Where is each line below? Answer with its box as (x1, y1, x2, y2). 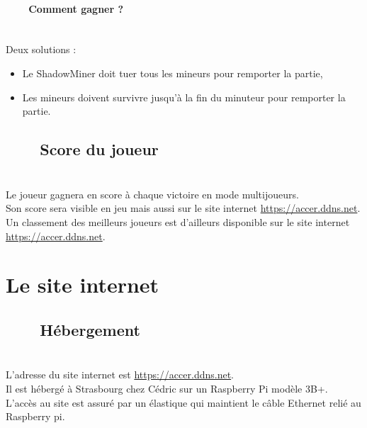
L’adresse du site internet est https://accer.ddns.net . (6, 367, 235, 382)
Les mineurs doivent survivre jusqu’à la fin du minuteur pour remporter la (22, 89, 346, 104)
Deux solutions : (6, 42, 77, 57)
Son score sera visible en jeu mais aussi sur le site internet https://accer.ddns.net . (6, 201, 361, 215)
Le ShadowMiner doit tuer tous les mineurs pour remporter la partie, (22, 65, 323, 80)
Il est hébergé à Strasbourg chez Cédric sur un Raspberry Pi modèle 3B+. (6, 381, 328, 396)
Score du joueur (40, 138, 159, 160)
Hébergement (40, 318, 140, 340)
